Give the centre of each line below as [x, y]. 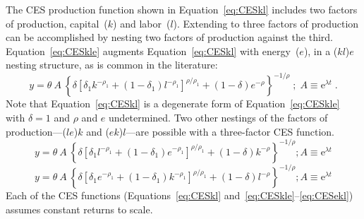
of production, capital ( [57, 23]
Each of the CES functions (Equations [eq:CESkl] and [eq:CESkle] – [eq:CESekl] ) [180, 195]
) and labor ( [142, 23]
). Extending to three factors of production [266, 23]
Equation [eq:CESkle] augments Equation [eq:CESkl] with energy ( [153, 51]
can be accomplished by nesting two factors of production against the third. [170, 37]
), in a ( [321, 51]
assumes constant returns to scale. [79, 209]
